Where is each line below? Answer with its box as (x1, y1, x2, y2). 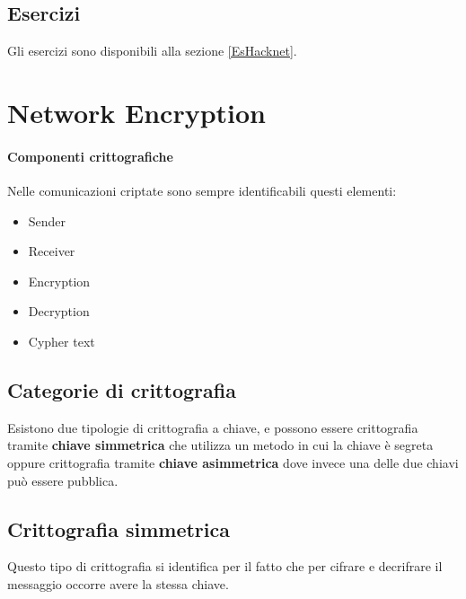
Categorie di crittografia (7, 375, 236, 403)
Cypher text (28, 331, 95, 350)
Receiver (28, 242, 75, 260)
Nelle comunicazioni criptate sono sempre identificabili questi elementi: (7, 181, 397, 199)
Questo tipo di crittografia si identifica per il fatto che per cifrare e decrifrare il (7, 557, 443, 576)
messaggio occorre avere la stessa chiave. (7, 574, 229, 593)
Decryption (28, 302, 90, 321)
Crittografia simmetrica (7, 515, 230, 542)
